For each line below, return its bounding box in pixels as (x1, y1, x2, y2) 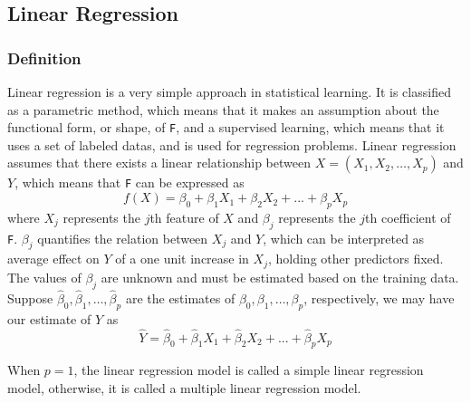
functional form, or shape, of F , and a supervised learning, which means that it (7, 118, 445, 137)
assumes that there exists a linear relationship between (7, 153, 311, 172)
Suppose (7, 288, 53, 307)
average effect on (7, 249, 100, 268)
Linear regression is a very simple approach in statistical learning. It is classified (7, 82, 451, 101)
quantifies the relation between (37, 228, 208, 247)
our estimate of (7, 309, 91, 328)
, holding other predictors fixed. (267, 249, 444, 268)
